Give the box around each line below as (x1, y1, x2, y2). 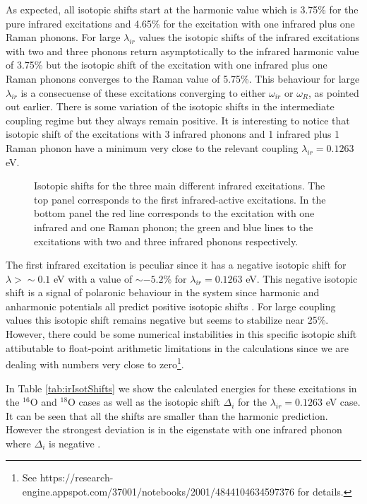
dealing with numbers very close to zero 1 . (6, 355, 184, 371)
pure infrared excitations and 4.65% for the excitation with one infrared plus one (6, 16, 355, 30)
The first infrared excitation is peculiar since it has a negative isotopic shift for (6, 257, 347, 272)
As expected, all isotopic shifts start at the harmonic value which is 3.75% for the (6, 2, 359, 16)
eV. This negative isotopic (246, 271, 358, 286)
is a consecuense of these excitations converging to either (20, 85, 266, 100)
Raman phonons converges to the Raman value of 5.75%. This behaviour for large (6, 71, 360, 86)
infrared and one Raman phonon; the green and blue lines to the (34, 219, 313, 234)
